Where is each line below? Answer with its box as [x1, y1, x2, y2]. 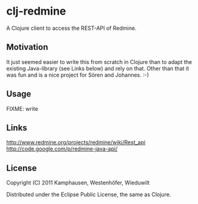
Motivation [6, 42, 49, 52]
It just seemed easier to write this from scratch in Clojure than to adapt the [6, 58, 193, 65]
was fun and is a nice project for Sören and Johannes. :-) [6, 71, 149, 79]
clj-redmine [6, 4, 67, 18]
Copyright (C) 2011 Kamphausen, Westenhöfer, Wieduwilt [6, 179, 150, 186]
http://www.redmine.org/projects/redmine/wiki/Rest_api [6, 139, 146, 146]
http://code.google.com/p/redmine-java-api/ [6, 145, 118, 153]
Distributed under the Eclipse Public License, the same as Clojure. [6, 191, 171, 199]
